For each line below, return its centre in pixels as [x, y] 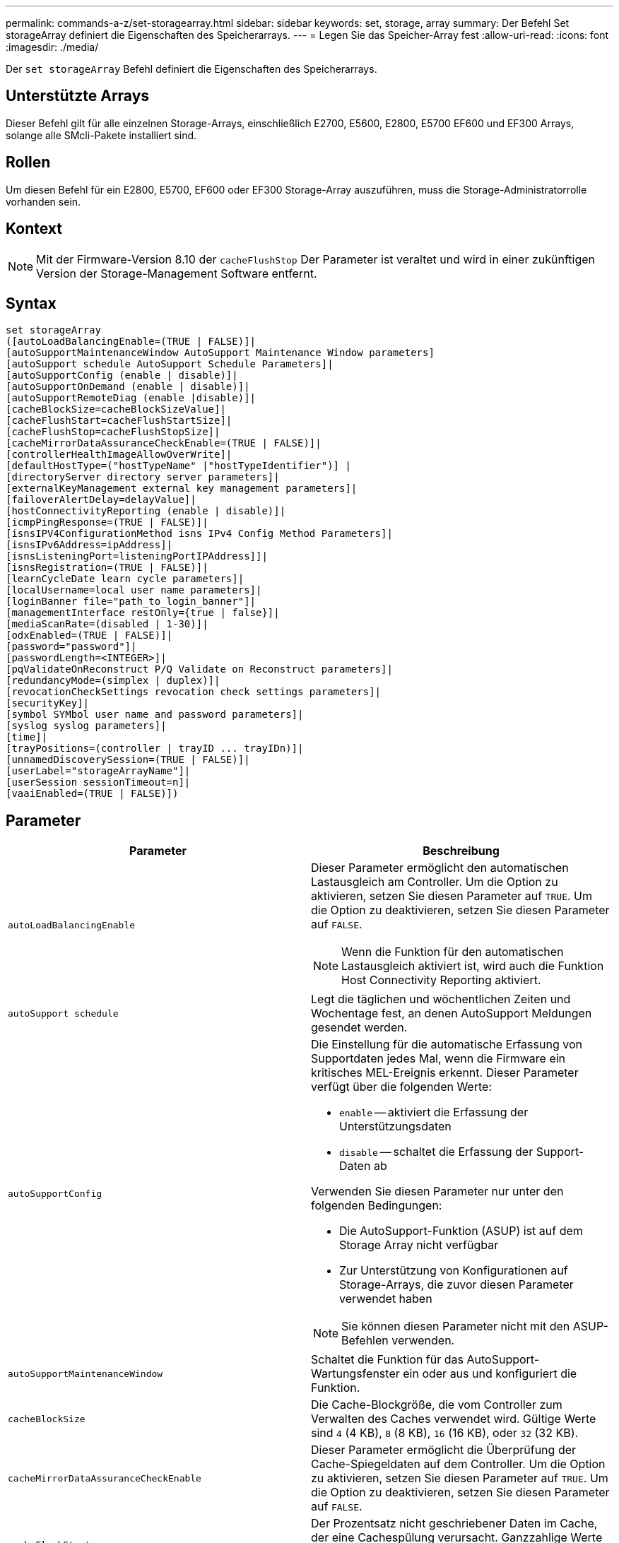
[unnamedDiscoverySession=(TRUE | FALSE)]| [128, 760]
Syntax [31, 303]
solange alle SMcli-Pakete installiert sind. [101, 135]
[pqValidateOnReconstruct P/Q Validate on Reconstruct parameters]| [199, 669]
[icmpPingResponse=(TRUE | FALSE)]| [107, 522]
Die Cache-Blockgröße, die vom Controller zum [437, 1405]
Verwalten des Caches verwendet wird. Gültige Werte [454, 1419]
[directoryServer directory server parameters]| [143, 477]
